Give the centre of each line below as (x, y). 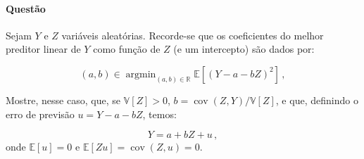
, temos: (159, 114)
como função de (127, 49)
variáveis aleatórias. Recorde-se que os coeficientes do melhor (193, 35)
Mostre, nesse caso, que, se (63, 100)
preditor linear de (43, 49)
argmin (141, 74)
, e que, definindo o (317, 100)
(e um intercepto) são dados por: (244, 49)
